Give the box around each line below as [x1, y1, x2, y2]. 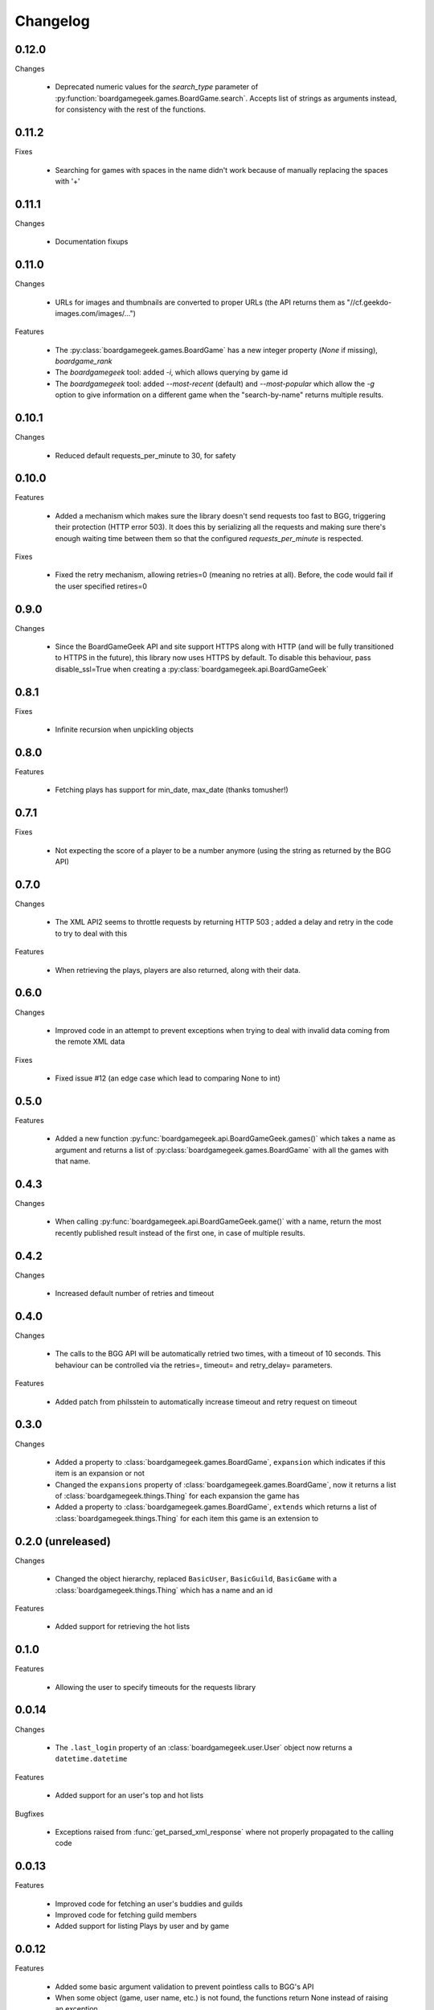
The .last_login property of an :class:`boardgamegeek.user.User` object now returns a [55, 1742, 353, 1752]
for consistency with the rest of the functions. [55, 105, 207, 114]
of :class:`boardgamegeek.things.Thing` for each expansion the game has [55, 1491, 301, 1501]
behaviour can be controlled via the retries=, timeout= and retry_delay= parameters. [55, 1360, 333, 1370]
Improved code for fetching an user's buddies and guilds [55, 1898, 244, 1909]
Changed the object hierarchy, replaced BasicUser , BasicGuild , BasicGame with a [55, 1574, 338, 1584]
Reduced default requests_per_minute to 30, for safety [55, 450, 236, 460]
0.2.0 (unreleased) [14, 1534, 112, 1548]
